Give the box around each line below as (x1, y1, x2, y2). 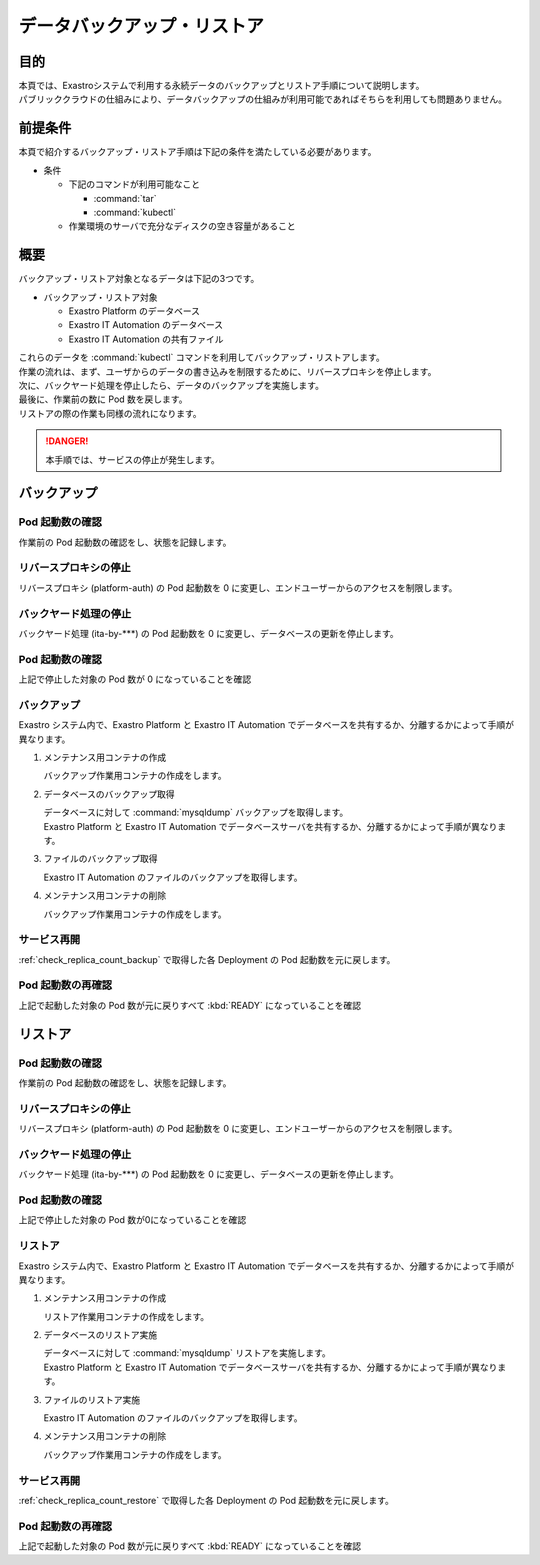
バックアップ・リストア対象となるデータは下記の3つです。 (18, 273, 260, 285)
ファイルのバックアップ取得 (43, 853, 158, 865)
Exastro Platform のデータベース (68, 305, 200, 317)
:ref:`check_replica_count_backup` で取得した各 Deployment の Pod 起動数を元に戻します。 (18, 953, 396, 965)
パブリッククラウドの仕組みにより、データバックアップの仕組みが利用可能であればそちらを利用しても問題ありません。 (18, 93, 507, 105)
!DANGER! (45, 435, 89, 447)
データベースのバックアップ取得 (43, 788, 175, 800)
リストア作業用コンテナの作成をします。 (43, 1310, 210, 1322)
